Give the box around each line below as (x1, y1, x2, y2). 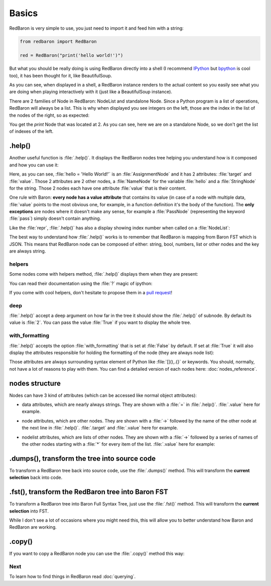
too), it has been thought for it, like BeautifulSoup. (9, 72, 112, 78)
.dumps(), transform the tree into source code (9, 454, 156, 463)
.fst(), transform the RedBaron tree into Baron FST (9, 488, 168, 496)
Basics (9, 8, 38, 19)
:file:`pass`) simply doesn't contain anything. (9, 215, 101, 221)
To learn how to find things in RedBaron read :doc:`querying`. (9, 573, 136, 579)
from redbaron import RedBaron (20, 38, 97, 44)
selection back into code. (9, 474, 63, 480)
